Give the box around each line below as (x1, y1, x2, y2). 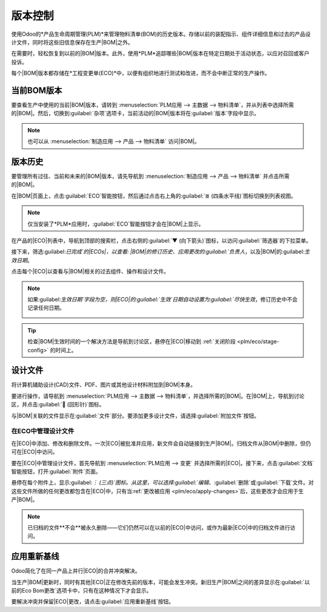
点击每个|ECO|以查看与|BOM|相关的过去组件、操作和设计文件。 (11, 267, 170, 275)
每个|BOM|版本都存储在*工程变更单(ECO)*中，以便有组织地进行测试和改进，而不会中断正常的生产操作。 (11, 70, 271, 77)
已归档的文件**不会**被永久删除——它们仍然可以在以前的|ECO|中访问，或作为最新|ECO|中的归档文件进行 (27, 523, 291, 531)
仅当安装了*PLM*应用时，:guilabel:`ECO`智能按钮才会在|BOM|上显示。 (27, 220, 204, 227)
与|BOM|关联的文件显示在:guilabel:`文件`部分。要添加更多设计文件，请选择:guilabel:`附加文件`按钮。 (11, 412, 260, 419)
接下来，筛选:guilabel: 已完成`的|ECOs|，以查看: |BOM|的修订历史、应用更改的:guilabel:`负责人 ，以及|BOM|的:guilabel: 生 (11, 248, 310, 255)
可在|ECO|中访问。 (11, 448, 58, 456)
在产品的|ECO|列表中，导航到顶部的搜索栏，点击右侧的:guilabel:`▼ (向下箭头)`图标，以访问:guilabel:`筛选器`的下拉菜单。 (11, 237, 312, 244)
